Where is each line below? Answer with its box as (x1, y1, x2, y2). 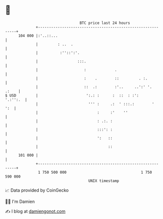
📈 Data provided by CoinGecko (5, 187, 69, 193)
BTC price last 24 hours (79, 20, 131, 25)
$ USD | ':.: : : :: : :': (5, 93, 139, 98)
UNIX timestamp (88, 178, 119, 183)
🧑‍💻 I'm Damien (5, 199, 35, 204)
